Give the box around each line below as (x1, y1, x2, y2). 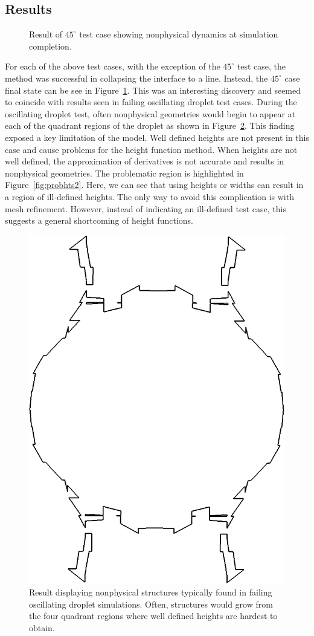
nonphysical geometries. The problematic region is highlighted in (5, 166, 244, 179)
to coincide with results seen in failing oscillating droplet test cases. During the (5, 96, 297, 108)
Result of (29, 28, 63, 41)
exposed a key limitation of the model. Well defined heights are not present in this (5, 131, 309, 143)
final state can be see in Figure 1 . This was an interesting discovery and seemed (5, 83, 301, 96)
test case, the (237, 60, 286, 73)
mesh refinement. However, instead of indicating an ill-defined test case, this (5, 202, 286, 215)
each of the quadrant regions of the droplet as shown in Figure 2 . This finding (5, 119, 295, 132)
